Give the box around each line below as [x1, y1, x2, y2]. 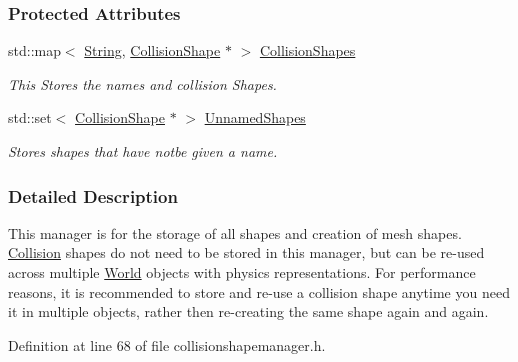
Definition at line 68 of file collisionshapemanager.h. [8, 334, 326, 355]
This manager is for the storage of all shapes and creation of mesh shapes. [8, 222, 462, 243]
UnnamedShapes [204, 107, 306, 128]
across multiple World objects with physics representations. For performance [8, 262, 476, 282]
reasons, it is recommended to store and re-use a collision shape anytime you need [8, 281, 510, 302]
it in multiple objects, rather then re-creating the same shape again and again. [8, 301, 489, 322]
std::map [8, 40, 61, 61]
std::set [8, 107, 52, 128]
